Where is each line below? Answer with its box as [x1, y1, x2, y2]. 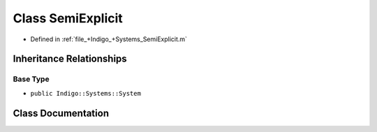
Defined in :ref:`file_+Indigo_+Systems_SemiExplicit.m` [30, 35, 188, 43]
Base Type [13, 74, 50, 84]
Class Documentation [13, 107, 110, 119]
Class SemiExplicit [13, 10, 124, 26]
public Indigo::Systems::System [30, 89, 141, 97]
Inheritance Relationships [13, 53, 127, 65]
